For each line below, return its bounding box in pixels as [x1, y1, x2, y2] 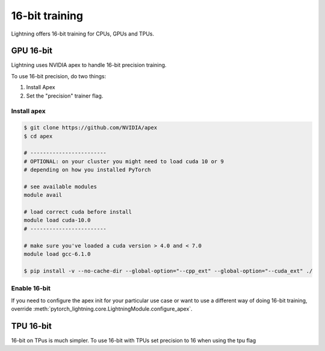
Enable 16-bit [11, 284, 51, 293]
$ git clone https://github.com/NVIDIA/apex [23, 124, 158, 131]
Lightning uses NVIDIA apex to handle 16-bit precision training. [11, 61, 167, 69]
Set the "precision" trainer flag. [26, 92, 104, 99]
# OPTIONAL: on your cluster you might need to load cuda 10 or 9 [23, 158, 224, 165]
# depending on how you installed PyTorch [23, 166, 151, 173]
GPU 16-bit [11, 46, 52, 56]
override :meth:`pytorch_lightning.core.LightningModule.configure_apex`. [11, 305, 193, 312]
